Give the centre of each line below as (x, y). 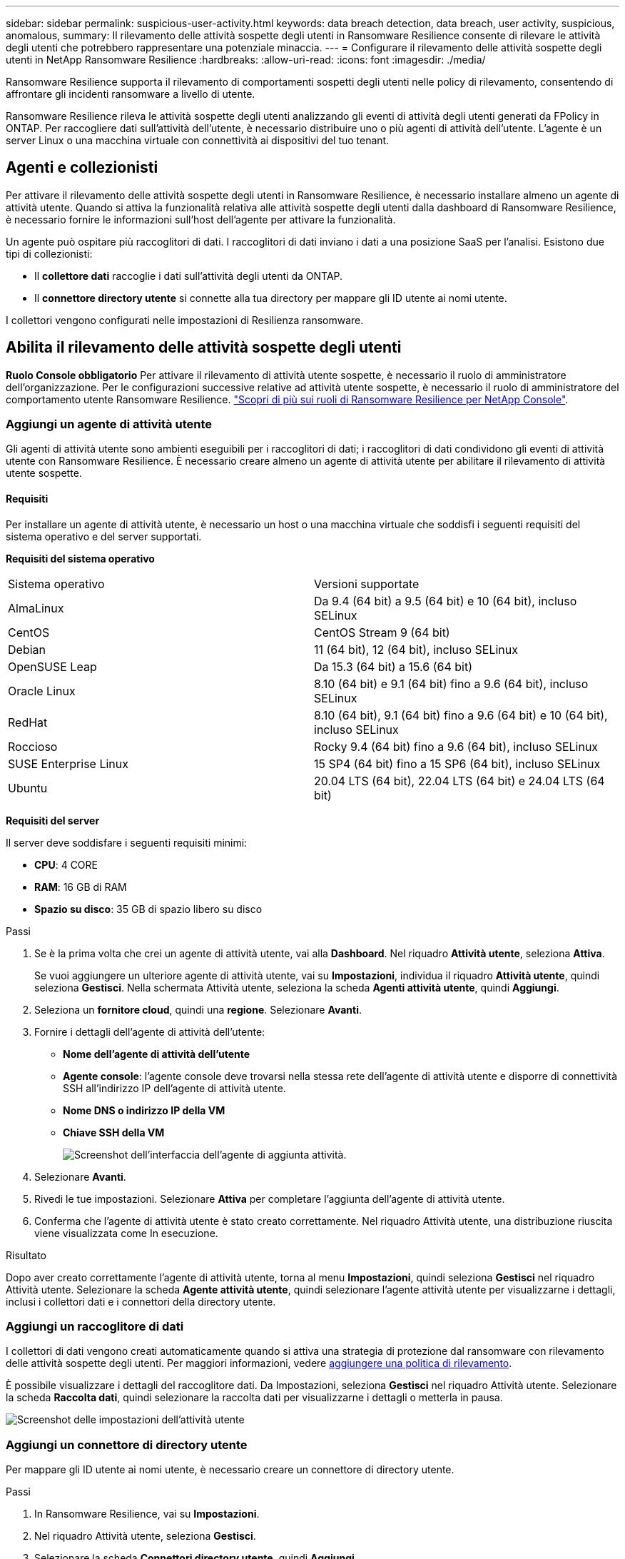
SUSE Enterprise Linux (68, 763)
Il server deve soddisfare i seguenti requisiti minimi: (127, 842)
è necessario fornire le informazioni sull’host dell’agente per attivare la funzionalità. (201, 219)
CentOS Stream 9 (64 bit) (382, 632)
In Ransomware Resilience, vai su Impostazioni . (147, 1514)
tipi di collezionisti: (49, 253)
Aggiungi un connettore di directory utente (127, 1444)
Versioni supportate (367, 584)
